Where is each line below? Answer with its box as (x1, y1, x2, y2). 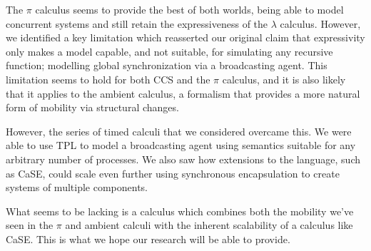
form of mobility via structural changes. (6, 100, 179, 115)
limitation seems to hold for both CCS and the (6, 71, 210, 86)
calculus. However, (280, 16, 361, 31)
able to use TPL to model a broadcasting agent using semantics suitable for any (6, 138, 356, 153)
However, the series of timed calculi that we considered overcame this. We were (6, 123, 352, 138)
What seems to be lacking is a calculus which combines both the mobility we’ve (6, 203, 354, 218)
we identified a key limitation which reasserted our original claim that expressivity (6, 30, 365, 45)
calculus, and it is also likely (222, 71, 346, 86)
